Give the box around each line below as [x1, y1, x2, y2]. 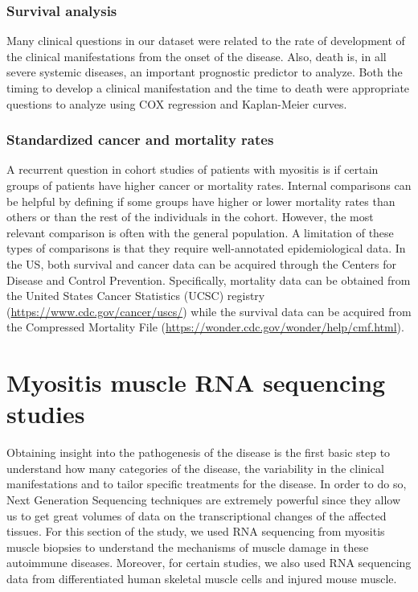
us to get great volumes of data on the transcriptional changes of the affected [6, 507, 387, 524]
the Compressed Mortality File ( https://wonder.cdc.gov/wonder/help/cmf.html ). [6, 319, 404, 335]
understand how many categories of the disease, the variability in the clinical [6, 459, 384, 476]
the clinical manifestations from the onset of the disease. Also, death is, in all [6, 47, 387, 64]
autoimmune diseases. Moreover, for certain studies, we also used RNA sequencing [6, 554, 412, 571]
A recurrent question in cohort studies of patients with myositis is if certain [6, 161, 379, 178]
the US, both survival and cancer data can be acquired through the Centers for [6, 255, 396, 272]
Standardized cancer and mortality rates [6, 129, 274, 150]
